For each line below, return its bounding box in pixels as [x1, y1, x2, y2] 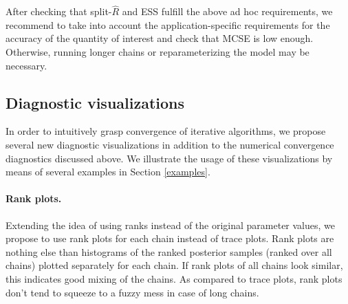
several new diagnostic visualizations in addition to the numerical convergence [6, 137, 334, 151]
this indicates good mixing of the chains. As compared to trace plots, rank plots [6, 271, 342, 285]
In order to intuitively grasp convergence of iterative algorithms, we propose [6, 124, 326, 138]
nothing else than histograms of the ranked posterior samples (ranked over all [6, 244, 332, 259]
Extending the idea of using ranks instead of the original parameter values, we [6, 217, 336, 232]
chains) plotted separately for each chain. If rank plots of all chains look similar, [6, 258, 343, 272]
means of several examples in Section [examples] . [6, 164, 210, 179]
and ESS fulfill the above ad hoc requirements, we [122, 4, 333, 19]
